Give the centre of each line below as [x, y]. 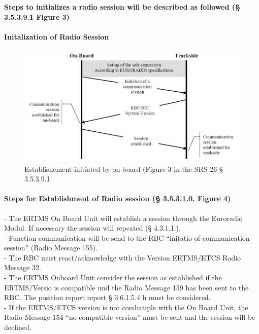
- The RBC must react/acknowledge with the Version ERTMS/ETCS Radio [123, 257]
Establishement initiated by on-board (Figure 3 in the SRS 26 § [124, 169]
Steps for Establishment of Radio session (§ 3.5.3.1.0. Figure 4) [118, 198]
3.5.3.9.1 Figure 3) [37, 16]
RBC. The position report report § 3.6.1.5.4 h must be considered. [107, 297]
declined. [18, 327]
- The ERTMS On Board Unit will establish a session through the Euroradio [123, 218]
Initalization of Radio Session [57, 36]
